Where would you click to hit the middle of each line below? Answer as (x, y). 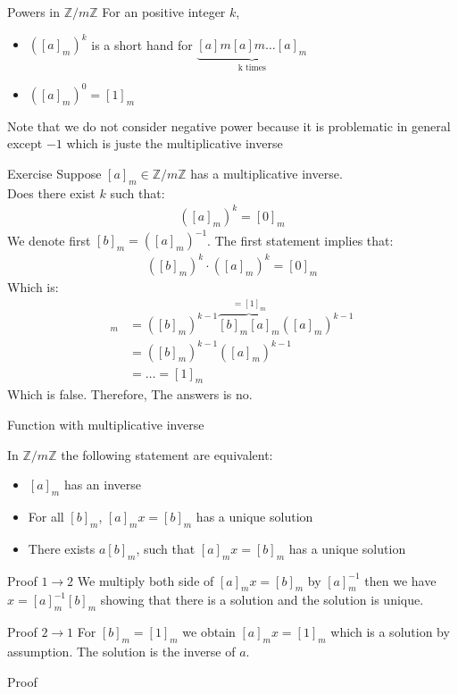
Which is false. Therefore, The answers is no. (130, 394)
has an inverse (103, 485)
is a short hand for (142, 44)
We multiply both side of (146, 580)
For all (46, 516)
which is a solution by (390, 632)
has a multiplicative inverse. (266, 174)
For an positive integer (164, 12)
